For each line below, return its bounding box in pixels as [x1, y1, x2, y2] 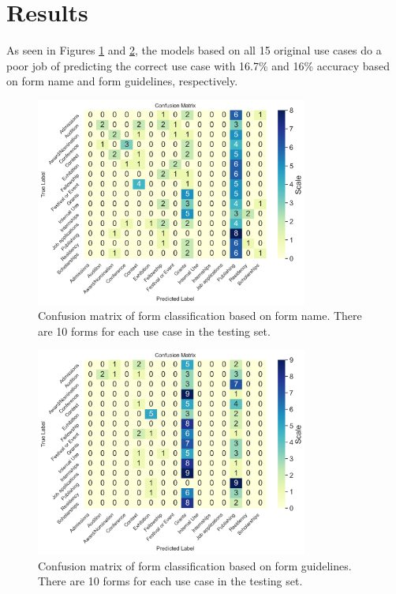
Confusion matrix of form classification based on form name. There [38, 307, 362, 324]
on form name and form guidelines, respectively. [6, 73, 238, 89]
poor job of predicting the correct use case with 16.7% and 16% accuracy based [6, 57, 390, 73]
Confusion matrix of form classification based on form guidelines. [38, 557, 352, 573]
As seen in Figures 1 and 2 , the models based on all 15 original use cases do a [6, 42, 382, 58]
